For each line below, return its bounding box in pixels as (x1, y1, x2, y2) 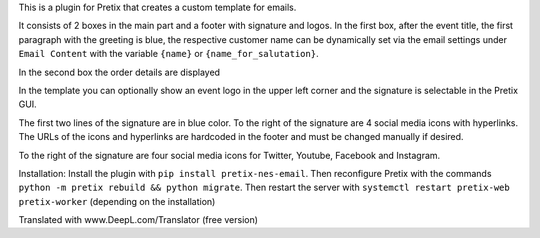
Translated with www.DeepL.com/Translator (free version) (18, 214, 259, 226)
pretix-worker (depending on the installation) (18, 195, 216, 207)
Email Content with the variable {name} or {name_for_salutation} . (18, 48, 319, 60)
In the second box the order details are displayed (18, 66, 220, 78)
